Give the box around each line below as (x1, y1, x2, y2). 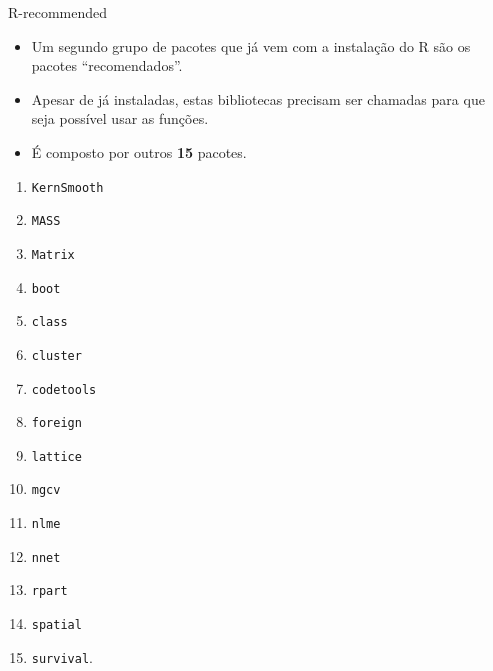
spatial (31, 618, 82, 633)
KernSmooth (31, 180, 104, 195)
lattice (31, 449, 82, 464)
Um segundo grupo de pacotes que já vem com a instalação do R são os (31, 35, 471, 56)
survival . (31, 646, 93, 667)
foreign (31, 416, 82, 431)
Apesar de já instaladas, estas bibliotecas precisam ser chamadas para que (31, 88, 485, 109)
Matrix (31, 247, 75, 262)
